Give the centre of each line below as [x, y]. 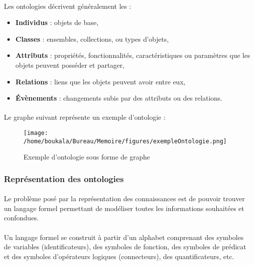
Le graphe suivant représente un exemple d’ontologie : [85, 117]
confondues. [22, 218]
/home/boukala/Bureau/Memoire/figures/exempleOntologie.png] [125, 141]
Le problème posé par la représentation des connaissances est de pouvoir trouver [125, 199]
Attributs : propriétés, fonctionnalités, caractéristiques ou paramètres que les [133, 55]
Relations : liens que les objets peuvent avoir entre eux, [100, 81]
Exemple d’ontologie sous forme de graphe [87, 157]
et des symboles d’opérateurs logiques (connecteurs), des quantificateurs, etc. [119, 256]
